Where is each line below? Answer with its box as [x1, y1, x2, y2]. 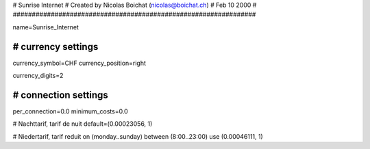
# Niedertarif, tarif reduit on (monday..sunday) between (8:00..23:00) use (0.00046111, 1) [12, 132, 263, 140]
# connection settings [12, 89, 109, 100]
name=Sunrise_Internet [12, 23, 79, 31]
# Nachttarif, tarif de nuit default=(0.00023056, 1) [12, 120, 153, 128]
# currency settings [12, 41, 99, 53]
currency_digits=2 [12, 72, 64, 80]
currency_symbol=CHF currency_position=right [12, 59, 147, 67]
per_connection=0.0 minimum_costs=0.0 [12, 107, 128, 116]
